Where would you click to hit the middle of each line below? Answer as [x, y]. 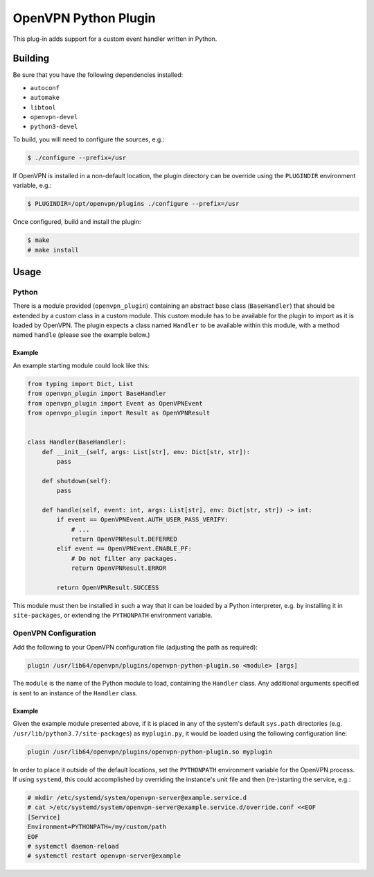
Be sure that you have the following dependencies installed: [98, 75]
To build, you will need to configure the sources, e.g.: [89, 139]
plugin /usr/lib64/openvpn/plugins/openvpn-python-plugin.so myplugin [150, 752]
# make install [53, 250]
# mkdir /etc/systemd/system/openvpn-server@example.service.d [137, 798]
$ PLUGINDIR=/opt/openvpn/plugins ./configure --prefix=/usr [133, 204]
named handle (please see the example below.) [81, 335]
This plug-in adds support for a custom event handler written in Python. [115, 39]
